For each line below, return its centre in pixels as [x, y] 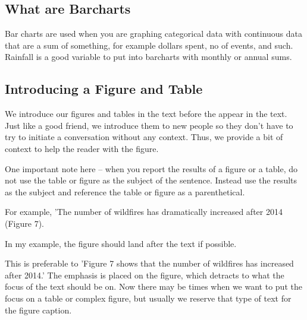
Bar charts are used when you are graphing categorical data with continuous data [153, 34]
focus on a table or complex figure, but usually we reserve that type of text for [148, 298]
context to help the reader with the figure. [82, 148]
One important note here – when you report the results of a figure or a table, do [151, 168]
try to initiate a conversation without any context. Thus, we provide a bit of [144, 137]
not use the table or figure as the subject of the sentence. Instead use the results [151, 180]
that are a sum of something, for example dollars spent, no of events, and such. [149, 45]
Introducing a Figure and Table [104, 89]
